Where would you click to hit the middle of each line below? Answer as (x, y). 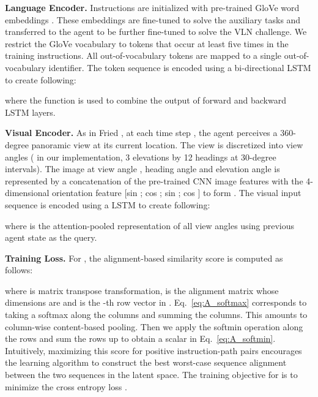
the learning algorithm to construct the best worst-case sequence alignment (146, 362)
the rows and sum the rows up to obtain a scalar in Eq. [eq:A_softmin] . (140, 338)
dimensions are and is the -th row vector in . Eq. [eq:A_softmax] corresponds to (156, 302)
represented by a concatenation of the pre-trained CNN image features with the (154, 180)
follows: (19, 270)
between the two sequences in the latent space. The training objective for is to (151, 375)
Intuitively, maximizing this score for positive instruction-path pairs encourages (153, 350)
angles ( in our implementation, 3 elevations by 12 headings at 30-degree (141, 157)
